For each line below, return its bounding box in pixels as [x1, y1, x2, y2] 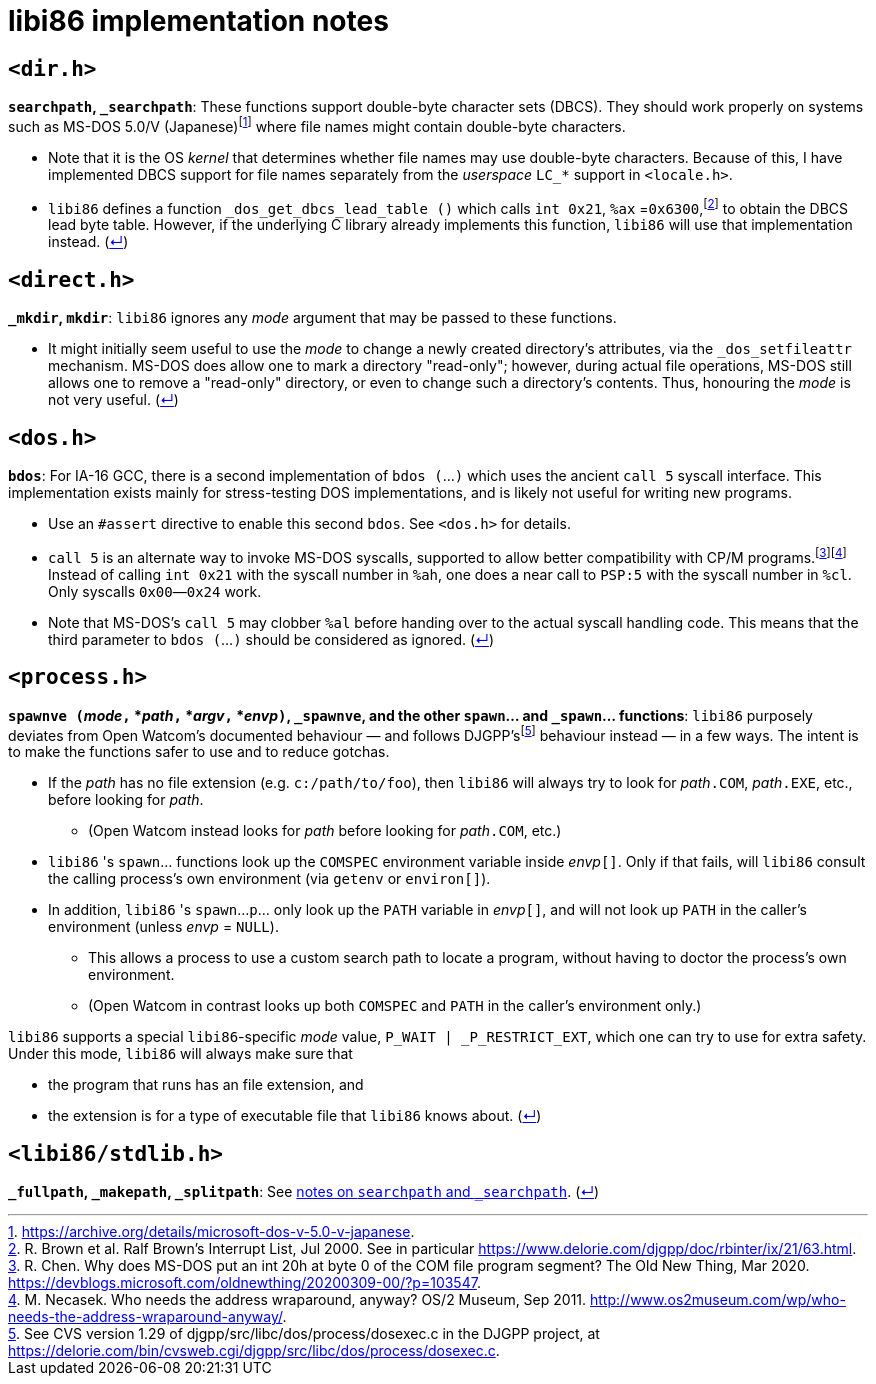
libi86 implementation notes [8, 4, 389, 38]
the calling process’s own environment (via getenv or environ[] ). [48, 870, 491, 888]
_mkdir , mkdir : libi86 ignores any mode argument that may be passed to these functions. [8, 309, 617, 327]
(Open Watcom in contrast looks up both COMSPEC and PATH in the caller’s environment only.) [88, 997, 702, 1015]
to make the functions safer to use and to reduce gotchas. [8, 743, 390, 761]
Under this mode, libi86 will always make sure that [8, 1045, 353, 1063]
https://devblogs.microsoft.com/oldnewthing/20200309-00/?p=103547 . [8, 1274, 481, 1292]
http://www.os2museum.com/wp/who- [590, 1291, 846, 1309]
